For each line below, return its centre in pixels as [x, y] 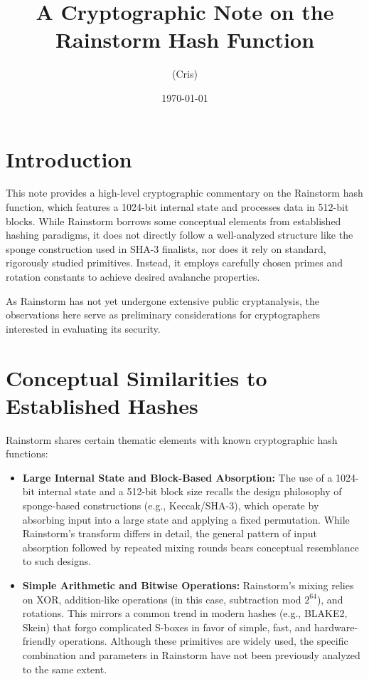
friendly [39, 641]
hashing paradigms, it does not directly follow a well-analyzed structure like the [180, 235]
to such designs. [57, 561]
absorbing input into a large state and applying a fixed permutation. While [186, 519]
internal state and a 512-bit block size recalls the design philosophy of [190, 491]
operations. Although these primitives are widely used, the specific [204, 641]
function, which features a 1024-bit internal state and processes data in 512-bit [177, 207]
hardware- [336, 627]
